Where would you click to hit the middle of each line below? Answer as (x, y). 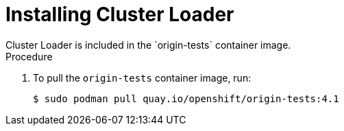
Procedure (29, 56)
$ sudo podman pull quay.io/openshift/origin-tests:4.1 (186, 98)
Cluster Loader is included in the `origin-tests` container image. (148, 45)
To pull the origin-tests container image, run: (142, 78)
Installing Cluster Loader (120, 14)
